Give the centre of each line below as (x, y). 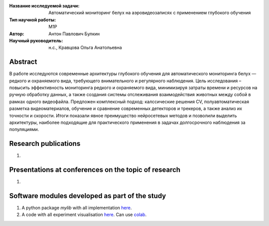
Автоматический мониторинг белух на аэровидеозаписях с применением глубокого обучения (150, 13)
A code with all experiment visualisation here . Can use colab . (84, 215)
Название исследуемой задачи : (44, 6)
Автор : (17, 34)
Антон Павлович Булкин (74, 34)
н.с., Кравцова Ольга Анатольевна (85, 48)
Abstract (23, 62)
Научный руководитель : (36, 40)
